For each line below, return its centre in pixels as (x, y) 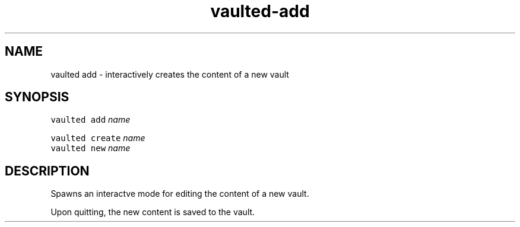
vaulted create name (98, 138)
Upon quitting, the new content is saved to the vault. (153, 212)
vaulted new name (91, 148)
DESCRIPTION (47, 171)
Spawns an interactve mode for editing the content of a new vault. (180, 194)
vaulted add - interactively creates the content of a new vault (170, 74)
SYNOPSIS (37, 97)
